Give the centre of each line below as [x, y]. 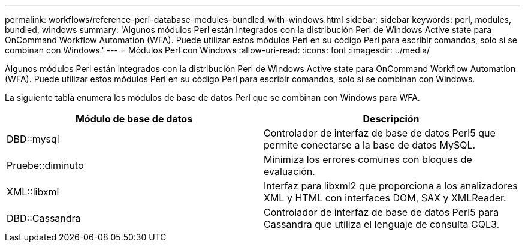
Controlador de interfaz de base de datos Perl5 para [381, 212]
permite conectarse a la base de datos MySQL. [370, 145]
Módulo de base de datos [134, 119]
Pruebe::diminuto [45, 165]
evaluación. [289, 171]
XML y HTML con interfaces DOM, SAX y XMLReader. [385, 198]
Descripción [391, 119]
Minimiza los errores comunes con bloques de [368, 159]
